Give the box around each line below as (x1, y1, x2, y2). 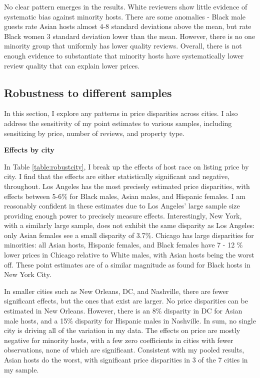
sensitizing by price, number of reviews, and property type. (4, 127, 184, 138)
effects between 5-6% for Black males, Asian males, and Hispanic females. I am (4, 190, 245, 201)
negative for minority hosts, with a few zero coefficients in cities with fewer (4, 334, 233, 345)
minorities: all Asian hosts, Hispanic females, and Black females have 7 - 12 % (4, 239, 243, 250)
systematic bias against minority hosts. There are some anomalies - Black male (4, 11, 246, 21)
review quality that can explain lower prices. (4, 60, 140, 70)
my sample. (4, 364, 39, 374)
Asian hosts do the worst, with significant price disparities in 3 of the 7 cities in (4, 354, 248, 365)
